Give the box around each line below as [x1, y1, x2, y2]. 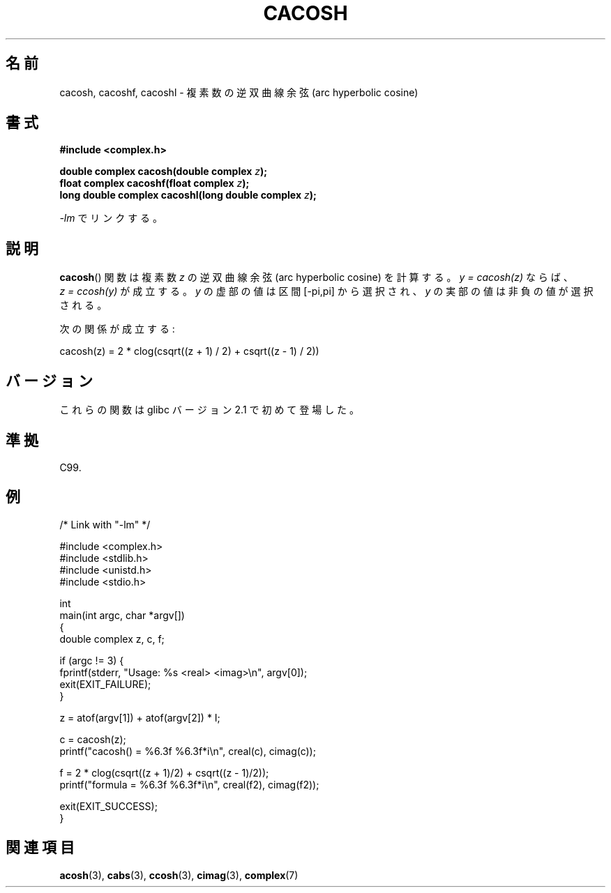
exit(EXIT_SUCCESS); [59, 800, 158, 812]
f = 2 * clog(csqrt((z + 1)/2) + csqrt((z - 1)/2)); [59, 766, 269, 779]
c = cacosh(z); [59, 733, 126, 745]
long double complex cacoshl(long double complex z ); [59, 189, 317, 201]
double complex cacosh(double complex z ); [59, 165, 268, 178]
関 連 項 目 [6, 839, 75, 857]
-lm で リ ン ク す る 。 [59, 212, 163, 224]
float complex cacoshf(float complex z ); [59, 177, 250, 190]
